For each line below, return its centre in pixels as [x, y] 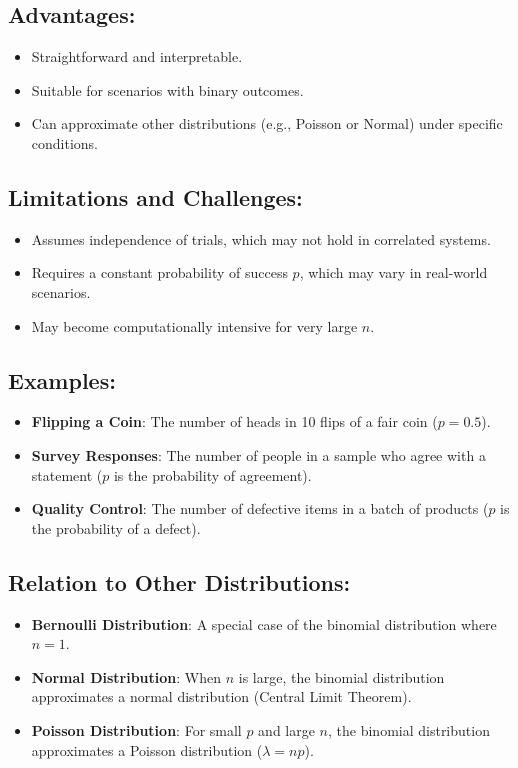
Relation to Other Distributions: [179, 581]
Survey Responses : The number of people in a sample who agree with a [258, 454]
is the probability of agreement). [212, 474]
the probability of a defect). [116, 527]
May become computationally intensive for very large [194, 325]
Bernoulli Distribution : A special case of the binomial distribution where [264, 623]
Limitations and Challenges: [155, 196]
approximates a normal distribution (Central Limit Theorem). [221, 696]
